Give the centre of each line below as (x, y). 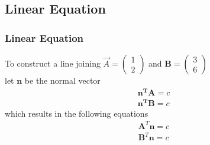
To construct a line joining (53, 63)
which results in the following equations (77, 113)
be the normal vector (62, 80)
